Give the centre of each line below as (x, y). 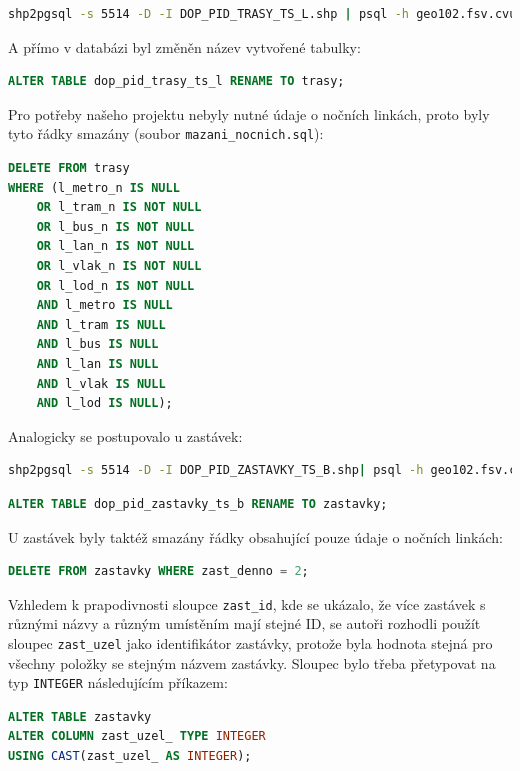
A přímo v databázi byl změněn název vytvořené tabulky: (184, 46)
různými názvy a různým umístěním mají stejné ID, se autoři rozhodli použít (244, 623)
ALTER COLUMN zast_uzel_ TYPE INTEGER (137, 736)
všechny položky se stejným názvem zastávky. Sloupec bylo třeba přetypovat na (252, 662)
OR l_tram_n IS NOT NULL (119, 207)
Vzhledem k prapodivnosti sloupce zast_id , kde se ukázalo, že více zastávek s (247, 603)
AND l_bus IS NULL (97, 344)
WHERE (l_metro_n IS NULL (94, 187)
